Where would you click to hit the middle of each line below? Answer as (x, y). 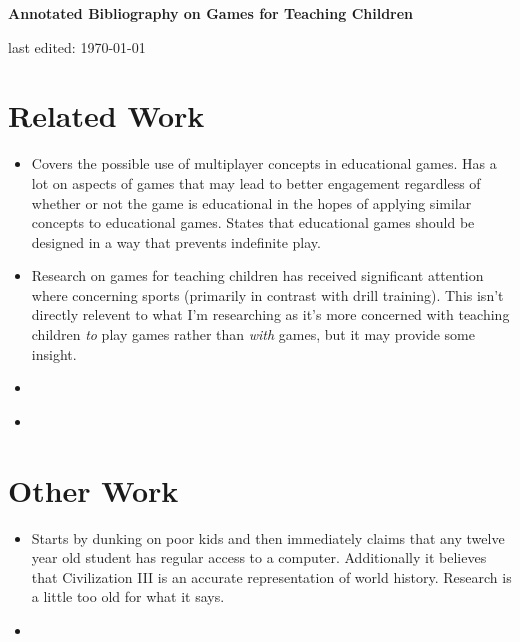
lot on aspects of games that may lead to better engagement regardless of (256, 182)
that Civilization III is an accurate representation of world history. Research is (271, 576)
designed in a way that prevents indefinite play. (176, 241)
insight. (54, 353)
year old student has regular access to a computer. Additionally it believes (259, 557)
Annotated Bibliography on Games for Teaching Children (211, 13)
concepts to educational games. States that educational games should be (253, 222)
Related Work (106, 115)
